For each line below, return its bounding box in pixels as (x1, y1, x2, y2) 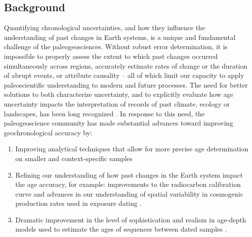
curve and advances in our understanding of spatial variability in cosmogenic (15, 188, 243, 199)
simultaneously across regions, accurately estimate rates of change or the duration (4, 60, 248, 71)
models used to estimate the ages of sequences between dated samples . (15, 224, 227, 234)
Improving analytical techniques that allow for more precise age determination (15, 144, 249, 154)
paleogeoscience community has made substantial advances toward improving (4, 118, 234, 128)
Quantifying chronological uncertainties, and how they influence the (4, 22, 205, 33)
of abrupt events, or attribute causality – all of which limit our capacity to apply (4, 70, 244, 80)
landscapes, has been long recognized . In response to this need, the (4, 108, 205, 118)
